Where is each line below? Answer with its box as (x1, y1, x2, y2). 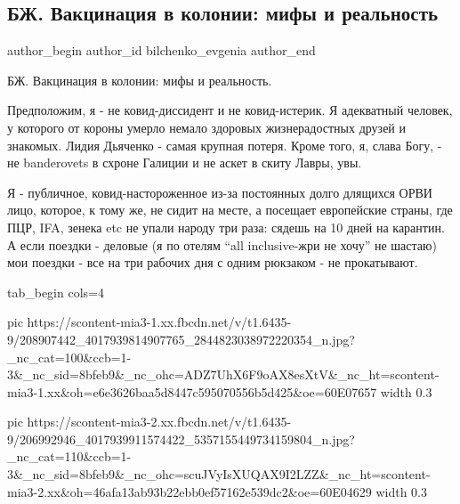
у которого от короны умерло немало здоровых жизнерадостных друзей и (7, 118, 406, 136)
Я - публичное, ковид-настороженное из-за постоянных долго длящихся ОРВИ (7, 183, 432, 201)
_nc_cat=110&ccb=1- (7, 447, 132, 466)
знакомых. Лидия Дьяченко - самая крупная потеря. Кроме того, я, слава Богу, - (7, 135, 442, 154)
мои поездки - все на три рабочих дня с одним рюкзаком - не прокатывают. (7, 253, 418, 272)
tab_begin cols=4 (7, 282, 104, 301)
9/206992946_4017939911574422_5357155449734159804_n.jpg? (7, 429, 355, 448)
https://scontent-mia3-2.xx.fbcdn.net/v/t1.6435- (27, 412, 292, 431)
